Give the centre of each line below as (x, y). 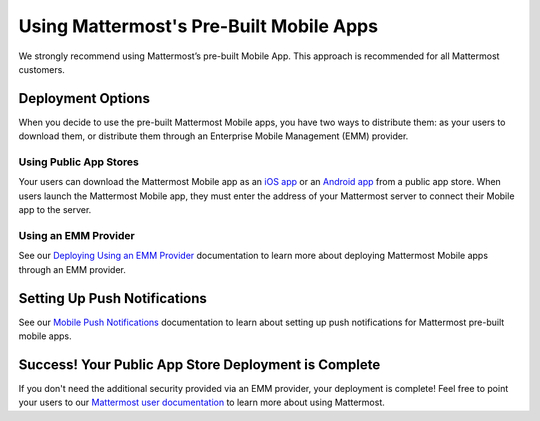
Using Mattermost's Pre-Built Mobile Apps (198, 26)
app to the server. (55, 210)
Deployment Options (84, 98)
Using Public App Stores (78, 162)
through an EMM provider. (72, 269)
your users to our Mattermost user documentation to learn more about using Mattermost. (201, 402)
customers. (41, 69)
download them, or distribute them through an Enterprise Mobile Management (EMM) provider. (213, 136)
